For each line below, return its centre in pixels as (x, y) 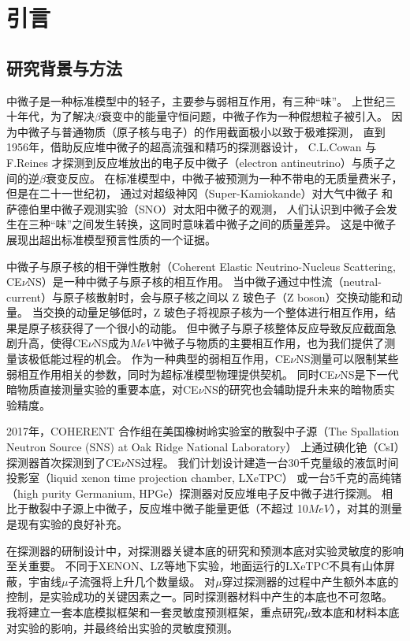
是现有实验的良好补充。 (67, 524)
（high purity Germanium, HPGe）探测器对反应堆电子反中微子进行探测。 (192, 493)
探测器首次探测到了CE (64, 462)
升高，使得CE (52, 343)
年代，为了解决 (56, 116)
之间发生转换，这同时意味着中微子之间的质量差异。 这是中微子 (234, 224)
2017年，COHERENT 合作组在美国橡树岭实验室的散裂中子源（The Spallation (203, 431)
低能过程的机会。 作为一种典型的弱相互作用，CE (165, 359)
